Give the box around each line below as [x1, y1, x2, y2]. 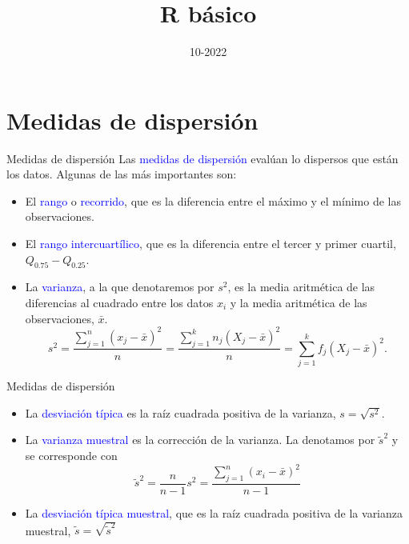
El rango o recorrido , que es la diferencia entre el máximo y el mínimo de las [25, 192, 401, 209]
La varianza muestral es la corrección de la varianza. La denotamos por [25, 431, 375, 448]
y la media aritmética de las [230, 294, 367, 311]
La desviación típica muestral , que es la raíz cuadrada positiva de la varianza [25, 504, 403, 521]
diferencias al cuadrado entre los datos [25, 294, 214, 311]
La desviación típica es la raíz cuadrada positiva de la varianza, [25, 404, 336, 421]
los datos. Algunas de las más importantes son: [6, 166, 237, 182]
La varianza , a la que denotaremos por [25, 278, 215, 295]
